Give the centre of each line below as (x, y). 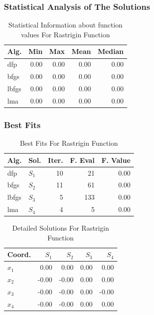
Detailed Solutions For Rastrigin (60, 228)
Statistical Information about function (66, 25)
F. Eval (82, 160)
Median (110, 51)
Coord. (19, 254)
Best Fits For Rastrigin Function (69, 143)
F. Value (116, 160)
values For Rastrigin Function (66, 34)
